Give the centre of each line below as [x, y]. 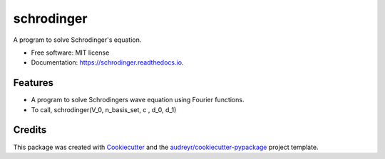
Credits [30, 130]
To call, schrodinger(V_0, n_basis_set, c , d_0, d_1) [104, 109]
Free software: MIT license [70, 53]
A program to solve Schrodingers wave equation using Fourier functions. [138, 100]
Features [33, 83]
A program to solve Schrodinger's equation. [77, 40]
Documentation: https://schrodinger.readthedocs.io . [107, 62]
